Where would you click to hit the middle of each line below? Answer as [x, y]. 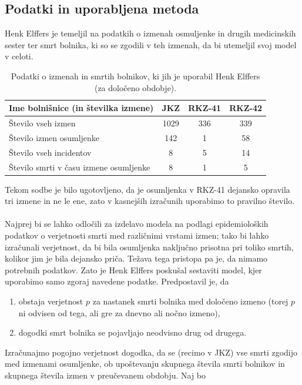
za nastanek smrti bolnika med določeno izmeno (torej [190, 301]
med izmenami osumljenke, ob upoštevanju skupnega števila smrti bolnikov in [145, 364]
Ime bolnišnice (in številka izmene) [81, 108]
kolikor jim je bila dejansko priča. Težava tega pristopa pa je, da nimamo [136, 258]
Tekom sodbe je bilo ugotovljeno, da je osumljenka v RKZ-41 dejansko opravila [147, 189]
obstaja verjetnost [51, 301]
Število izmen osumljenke [54, 137]
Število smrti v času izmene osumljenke [80, 167]
